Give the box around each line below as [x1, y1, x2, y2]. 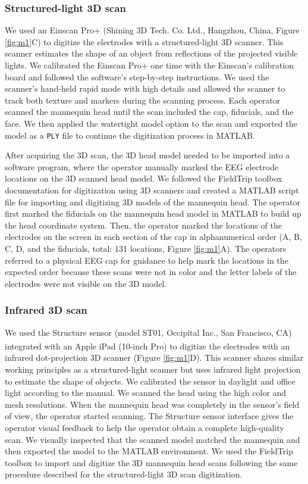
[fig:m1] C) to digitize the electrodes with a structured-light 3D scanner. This [5, 35, 284, 48]
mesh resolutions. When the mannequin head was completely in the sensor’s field [5, 398, 300, 410]
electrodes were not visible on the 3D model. [5, 277, 167, 289]
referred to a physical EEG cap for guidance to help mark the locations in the [5, 254, 288, 266]
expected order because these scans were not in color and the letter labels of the [5, 266, 297, 278]
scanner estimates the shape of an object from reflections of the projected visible [5, 47, 298, 60]
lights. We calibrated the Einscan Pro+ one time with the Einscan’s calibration [5, 59, 294, 71]
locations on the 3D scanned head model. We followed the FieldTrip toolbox [5, 172, 282, 185]
